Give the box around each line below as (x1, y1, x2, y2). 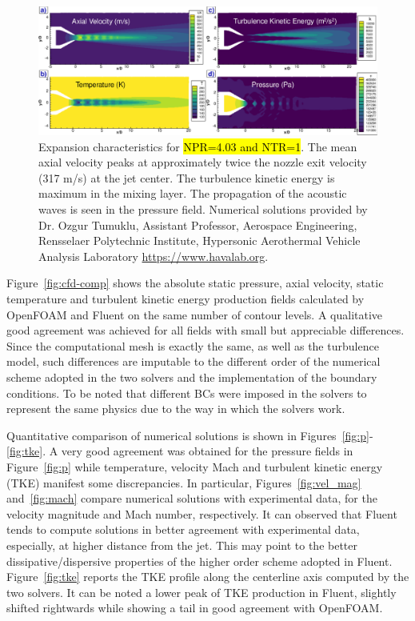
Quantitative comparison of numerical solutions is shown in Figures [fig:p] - (6, 427, 373, 443)
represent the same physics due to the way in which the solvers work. (6, 400, 345, 417)
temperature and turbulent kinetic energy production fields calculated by (6, 290, 365, 306)
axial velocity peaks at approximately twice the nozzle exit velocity (38, 154, 367, 170)
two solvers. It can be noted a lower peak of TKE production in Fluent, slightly (6, 583, 397, 600)
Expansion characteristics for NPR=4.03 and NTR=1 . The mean (38, 138, 357, 154)
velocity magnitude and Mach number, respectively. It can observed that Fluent (6, 505, 397, 522)
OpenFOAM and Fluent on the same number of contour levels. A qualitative (6, 306, 383, 323)
